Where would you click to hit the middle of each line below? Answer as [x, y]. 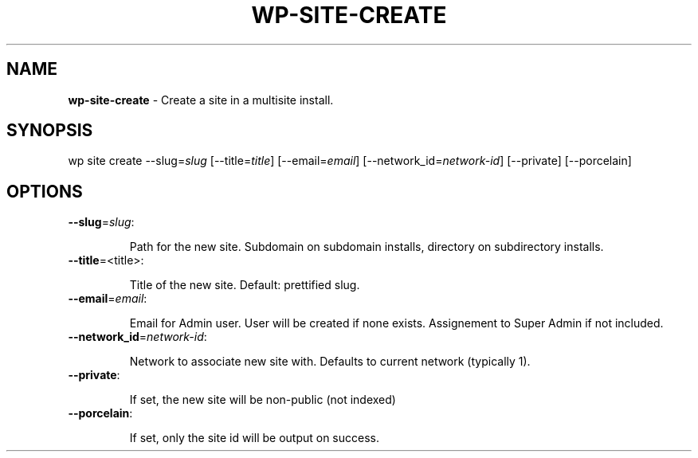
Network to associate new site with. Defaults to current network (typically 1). [330, 362]
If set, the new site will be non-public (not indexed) [263, 400]
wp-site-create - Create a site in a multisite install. [201, 100]
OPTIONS [45, 191]
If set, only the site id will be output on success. [254, 438]
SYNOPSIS [50, 131]
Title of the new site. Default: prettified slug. [245, 285]
